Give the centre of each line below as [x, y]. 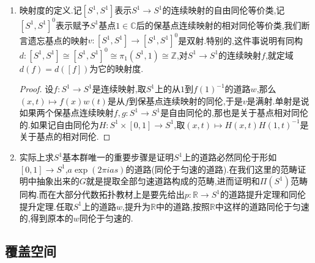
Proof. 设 [36, 89]
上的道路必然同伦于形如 [230, 157]
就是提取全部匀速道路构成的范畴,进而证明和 [173, 181]
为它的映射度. [117, 68]
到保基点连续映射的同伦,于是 [186, 100]
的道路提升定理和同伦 [263, 194]
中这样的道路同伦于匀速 [262, 206]
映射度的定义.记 [50, 10]
